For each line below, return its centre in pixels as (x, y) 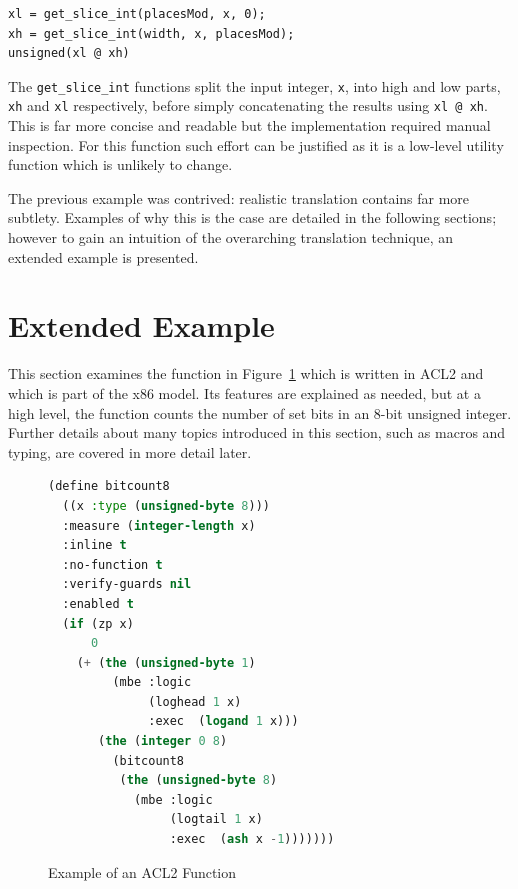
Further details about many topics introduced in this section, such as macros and (257, 432)
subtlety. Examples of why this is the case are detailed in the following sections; (252, 217)
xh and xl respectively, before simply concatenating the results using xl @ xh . (248, 105)
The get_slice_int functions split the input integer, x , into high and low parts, (254, 85)
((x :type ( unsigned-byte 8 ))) (166, 505)
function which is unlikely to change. (120, 164)
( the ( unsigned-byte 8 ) (198, 780)
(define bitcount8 (109, 486)
